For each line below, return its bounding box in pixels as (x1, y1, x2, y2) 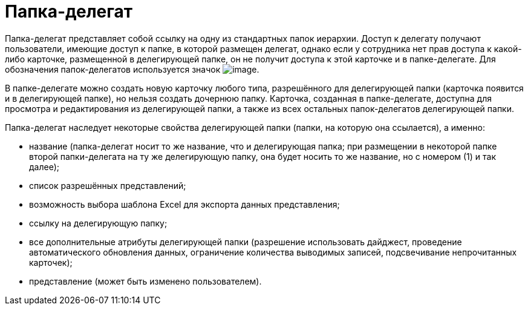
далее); (29, 161, 59, 172)
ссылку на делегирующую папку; (29, 217, 168, 228)
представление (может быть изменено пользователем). (29, 275, 262, 286)
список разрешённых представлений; (29, 180, 186, 191)
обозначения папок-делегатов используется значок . (5, 64, 259, 74)
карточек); (29, 257, 73, 268)
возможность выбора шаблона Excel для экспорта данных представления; (29, 199, 340, 209)
